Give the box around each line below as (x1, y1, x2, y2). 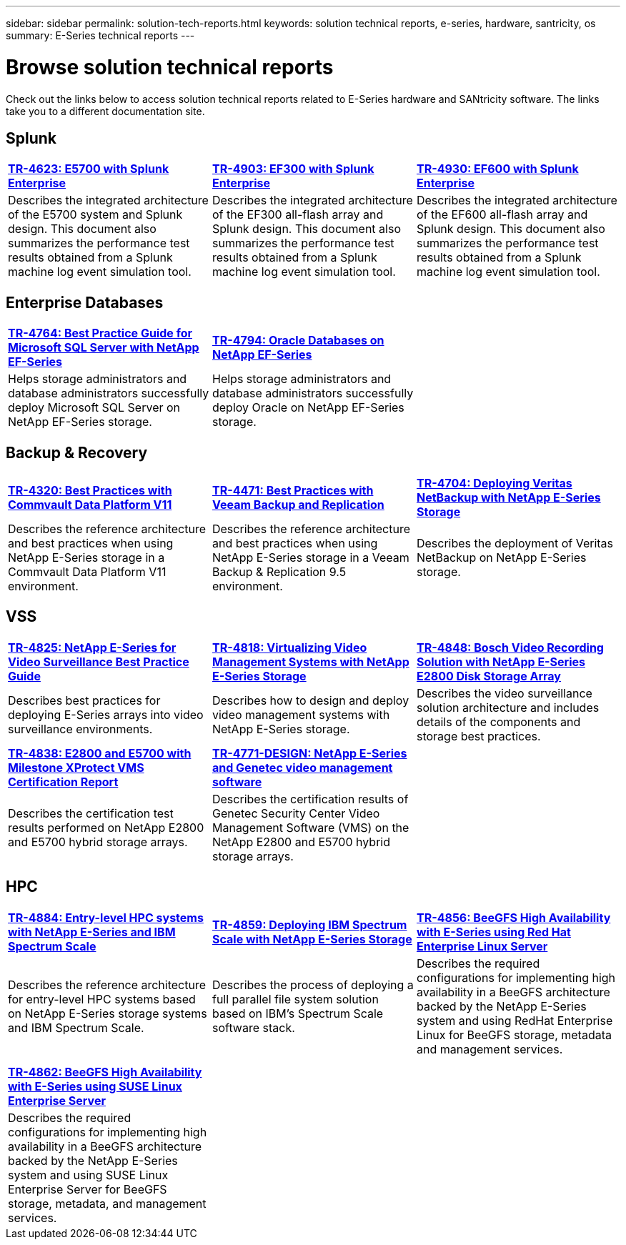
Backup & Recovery (6, 443, 148, 462)
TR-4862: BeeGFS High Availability (8, 1064, 202, 1079)
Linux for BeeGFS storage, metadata (416, 1027, 612, 1042)
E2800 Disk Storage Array (416, 668, 561, 683)
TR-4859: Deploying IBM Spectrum (212, 917, 407, 932)
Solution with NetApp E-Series (416, 654, 586, 669)
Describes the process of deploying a (212, 977, 414, 992)
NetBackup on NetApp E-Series (416, 550, 587, 565)
